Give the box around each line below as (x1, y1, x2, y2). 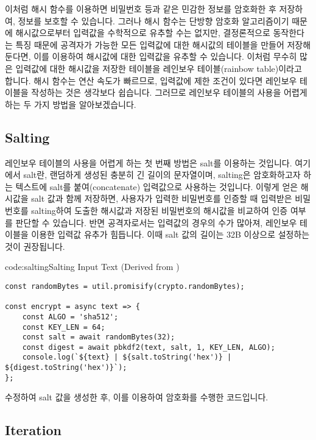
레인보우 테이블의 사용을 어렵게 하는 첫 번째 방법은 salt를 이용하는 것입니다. (5, 156, 292, 169)
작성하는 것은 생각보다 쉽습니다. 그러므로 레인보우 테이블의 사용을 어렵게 (31, 86, 307, 99)
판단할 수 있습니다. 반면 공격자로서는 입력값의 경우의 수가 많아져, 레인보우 (15, 216, 297, 229)
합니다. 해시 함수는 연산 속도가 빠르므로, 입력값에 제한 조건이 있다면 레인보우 (5, 74, 297, 87)
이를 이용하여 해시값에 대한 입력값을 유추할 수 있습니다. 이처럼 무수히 (33, 50, 297, 63)
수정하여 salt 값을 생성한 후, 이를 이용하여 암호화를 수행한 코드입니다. (5, 391, 269, 403)
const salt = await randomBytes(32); (22, 333, 175, 342)
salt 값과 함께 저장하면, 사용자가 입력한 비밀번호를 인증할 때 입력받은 (31, 192, 292, 205)
